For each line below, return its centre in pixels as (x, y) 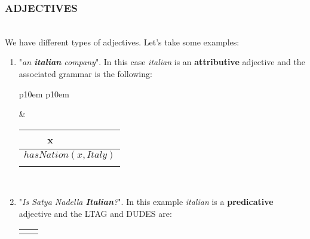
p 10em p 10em (44, 94)
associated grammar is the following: (85, 73)
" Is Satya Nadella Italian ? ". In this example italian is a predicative (146, 202)
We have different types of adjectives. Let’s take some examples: (122, 42)
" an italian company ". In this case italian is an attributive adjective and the (162, 62)
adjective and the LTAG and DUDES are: (95, 213)
